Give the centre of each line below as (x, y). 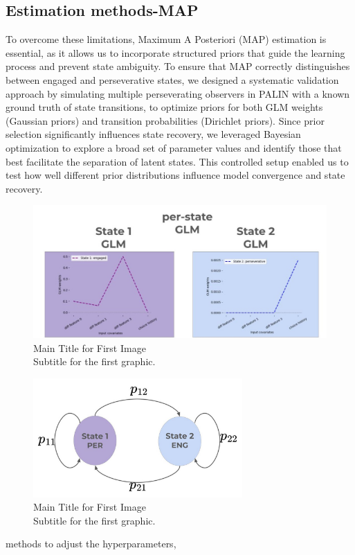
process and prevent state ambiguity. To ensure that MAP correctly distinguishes (178, 66)
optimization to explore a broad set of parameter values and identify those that (174, 147)
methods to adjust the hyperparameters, (91, 544)
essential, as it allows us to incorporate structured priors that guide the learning (175, 52)
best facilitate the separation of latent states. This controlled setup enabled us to (177, 161)
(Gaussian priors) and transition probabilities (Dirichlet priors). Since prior (165, 120)
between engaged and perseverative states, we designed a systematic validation (172, 79)
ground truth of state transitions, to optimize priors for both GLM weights (164, 107)
